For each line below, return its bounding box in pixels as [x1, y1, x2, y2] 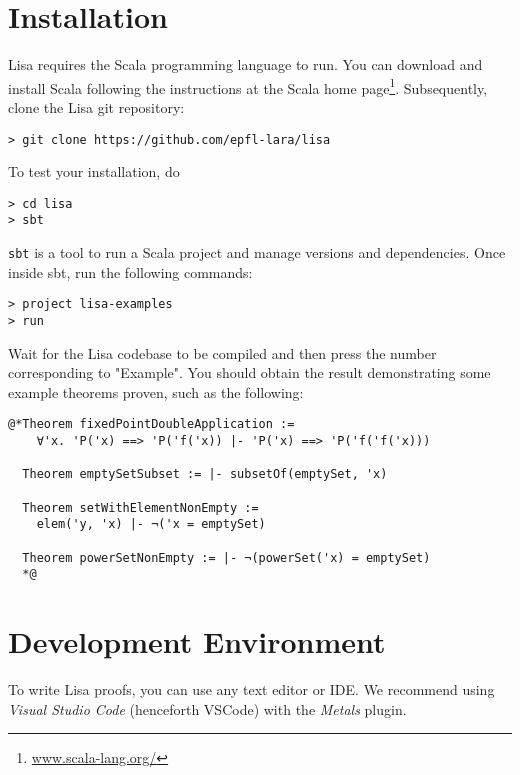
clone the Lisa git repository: [8, 96, 185, 117]
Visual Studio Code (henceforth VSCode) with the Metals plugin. [8, 698, 407, 719]
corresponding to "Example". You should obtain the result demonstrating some [8, 362, 491, 383]
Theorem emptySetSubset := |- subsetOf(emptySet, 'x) [22, 467, 388, 482]
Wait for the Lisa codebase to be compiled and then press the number [8, 342, 437, 363]
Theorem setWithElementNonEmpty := [22, 500, 259, 515]
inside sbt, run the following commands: [8, 261, 253, 282]
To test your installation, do [8, 161, 180, 182]
